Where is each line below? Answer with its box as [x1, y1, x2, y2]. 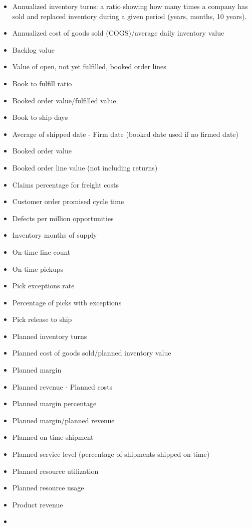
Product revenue [12, 499, 63, 509]
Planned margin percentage [12, 398, 97, 409]
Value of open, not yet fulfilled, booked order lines [12, 61, 166, 72]
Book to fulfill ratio [12, 78, 72, 88]
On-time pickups [12, 263, 63, 274]
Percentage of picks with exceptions [12, 297, 122, 307]
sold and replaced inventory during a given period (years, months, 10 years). [12, 11, 247, 21]
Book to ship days [12, 112, 68, 122]
